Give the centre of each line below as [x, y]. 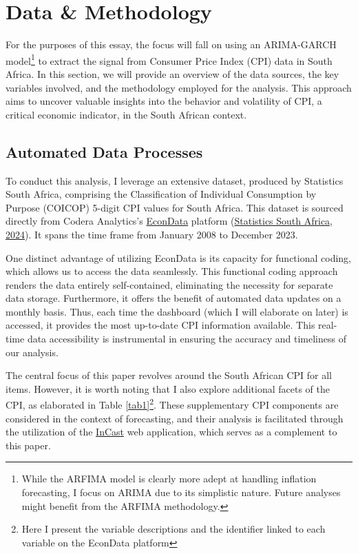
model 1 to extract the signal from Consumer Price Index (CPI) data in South [169, 59]
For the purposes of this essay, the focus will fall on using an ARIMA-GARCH [171, 44]
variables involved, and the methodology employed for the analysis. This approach [179, 87]
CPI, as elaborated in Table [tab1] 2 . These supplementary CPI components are [172, 404]
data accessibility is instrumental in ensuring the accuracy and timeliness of [187, 339]
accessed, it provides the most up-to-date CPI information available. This [160, 325]
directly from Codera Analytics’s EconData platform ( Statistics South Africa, [169, 221]
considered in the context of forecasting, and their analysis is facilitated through [175, 418]
